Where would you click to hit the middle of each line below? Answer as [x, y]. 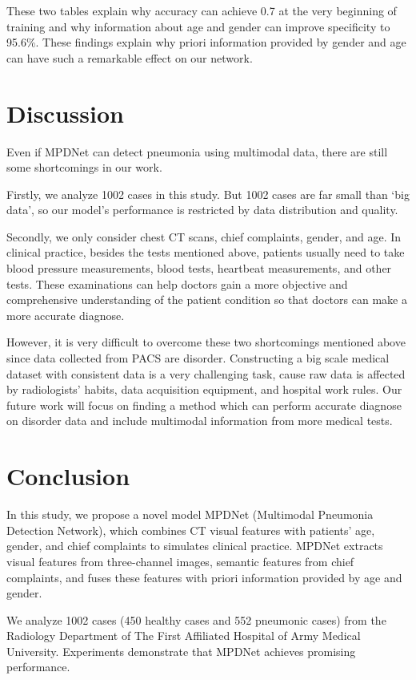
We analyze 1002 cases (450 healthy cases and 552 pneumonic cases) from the [196, 619]
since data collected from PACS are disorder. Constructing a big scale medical [198, 358]
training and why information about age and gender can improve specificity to [198, 26]
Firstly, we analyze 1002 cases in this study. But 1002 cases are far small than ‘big [208, 194]
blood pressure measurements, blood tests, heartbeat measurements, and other [199, 268]
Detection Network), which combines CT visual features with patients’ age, [191, 530]
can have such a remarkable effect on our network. [130, 57]
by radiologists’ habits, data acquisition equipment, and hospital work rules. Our [204, 389]
